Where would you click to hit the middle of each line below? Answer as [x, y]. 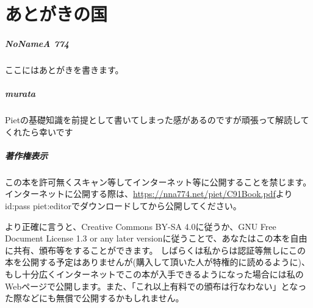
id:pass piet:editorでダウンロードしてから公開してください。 [123, 206]
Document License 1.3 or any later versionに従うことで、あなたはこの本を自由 [156, 238]
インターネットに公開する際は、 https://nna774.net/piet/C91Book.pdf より [149, 194]
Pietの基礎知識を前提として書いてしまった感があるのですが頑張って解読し [153, 120]
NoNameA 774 [37, 43]
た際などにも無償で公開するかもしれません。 [95, 298]
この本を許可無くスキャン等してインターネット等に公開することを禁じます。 [158, 181]
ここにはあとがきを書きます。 [64, 69]
